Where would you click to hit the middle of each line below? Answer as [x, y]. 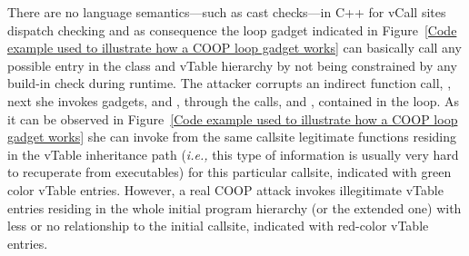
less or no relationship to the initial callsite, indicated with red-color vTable [218, 226]
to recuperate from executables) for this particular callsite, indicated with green [230, 172]
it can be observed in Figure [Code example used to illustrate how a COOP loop [233, 118]
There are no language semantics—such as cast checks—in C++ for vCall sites [227, 12]
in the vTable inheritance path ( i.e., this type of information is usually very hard [233, 154]
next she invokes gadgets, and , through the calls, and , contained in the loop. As [234, 100]
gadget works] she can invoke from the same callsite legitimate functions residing [232, 137]
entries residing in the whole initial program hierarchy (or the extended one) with [234, 207]
